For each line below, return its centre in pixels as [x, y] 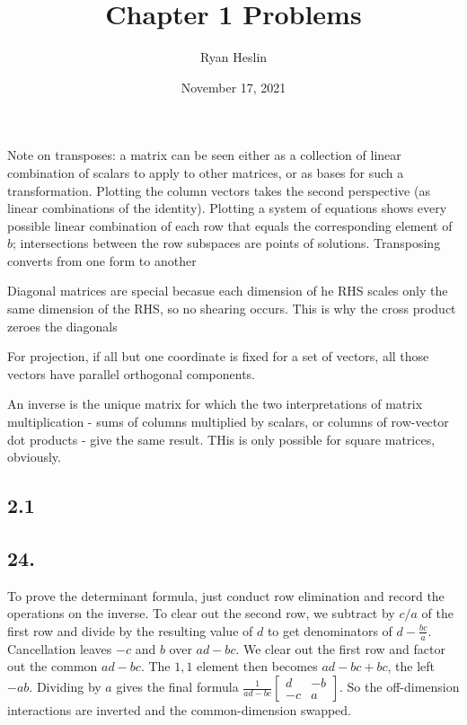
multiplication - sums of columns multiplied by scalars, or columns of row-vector [228, 422]
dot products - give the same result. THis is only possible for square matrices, [221, 439]
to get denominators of [330, 630]
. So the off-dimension [400, 686]
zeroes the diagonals [62, 326]
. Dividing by [65, 686]
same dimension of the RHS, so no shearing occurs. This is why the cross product [232, 309]
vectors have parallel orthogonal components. [131, 373]
